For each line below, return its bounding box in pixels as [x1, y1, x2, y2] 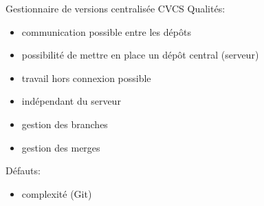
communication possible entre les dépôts [21, 24, 191, 39]
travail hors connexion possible [21, 70, 151, 85]
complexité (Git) [21, 186, 92, 200]
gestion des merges [21, 140, 100, 154]
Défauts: [5, 163, 41, 178]
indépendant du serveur [21, 94, 121, 108]
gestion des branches [21, 116, 108, 131]
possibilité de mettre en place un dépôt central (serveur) [21, 48, 259, 62]
